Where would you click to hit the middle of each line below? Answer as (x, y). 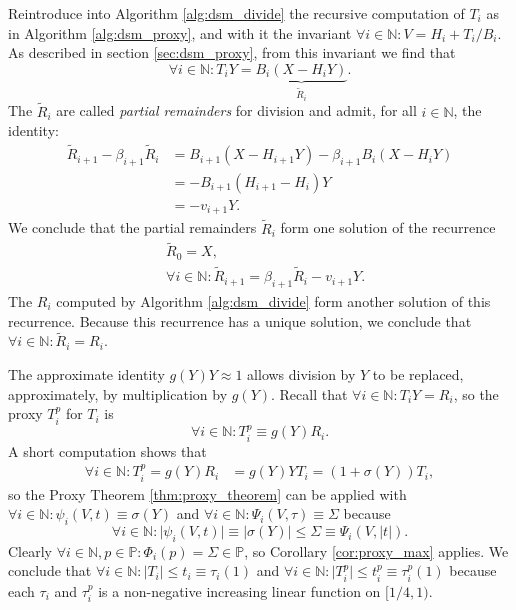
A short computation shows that (107, 450)
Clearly (30, 550)
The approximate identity (86, 373)
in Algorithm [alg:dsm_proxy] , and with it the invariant (180, 32)
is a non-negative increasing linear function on (239, 590)
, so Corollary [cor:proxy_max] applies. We (376, 550)
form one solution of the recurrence (388, 227)
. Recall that (309, 393)
